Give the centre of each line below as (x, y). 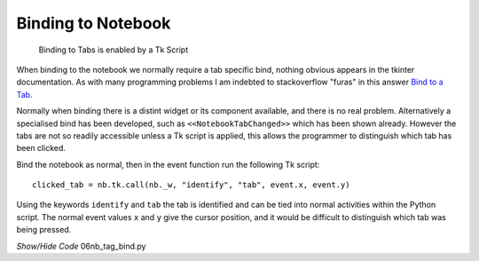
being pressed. (44, 230)
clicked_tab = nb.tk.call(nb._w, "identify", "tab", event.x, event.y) (191, 185)
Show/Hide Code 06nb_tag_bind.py (81, 246)
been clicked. (41, 148)
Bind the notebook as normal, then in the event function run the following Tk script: (168, 164)
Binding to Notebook (94, 23)
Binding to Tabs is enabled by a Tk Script (114, 50)
